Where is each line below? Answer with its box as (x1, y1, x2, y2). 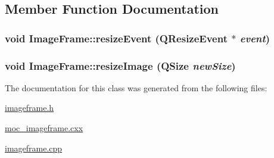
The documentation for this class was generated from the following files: (5, 81, 267, 94)
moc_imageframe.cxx (5, 122, 83, 134)
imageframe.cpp (5, 141, 63, 154)
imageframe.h (5, 101, 54, 114)
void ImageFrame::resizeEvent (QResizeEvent (5, 30, 228, 45)
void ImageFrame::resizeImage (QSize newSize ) (5, 58, 236, 73)
